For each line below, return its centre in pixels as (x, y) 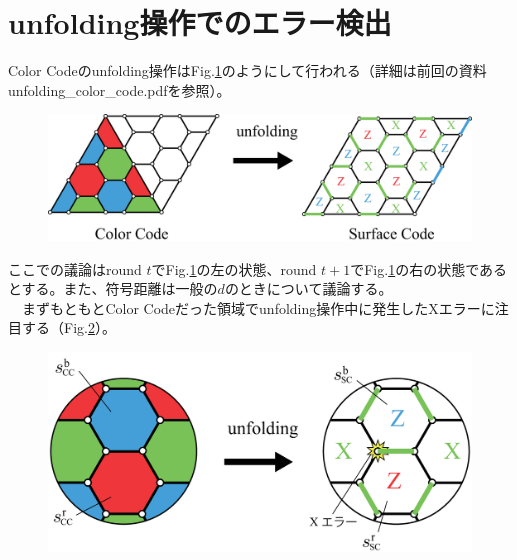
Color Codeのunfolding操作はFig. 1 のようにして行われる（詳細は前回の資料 (247, 70)
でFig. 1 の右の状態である (429, 268)
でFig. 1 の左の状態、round (234, 268)
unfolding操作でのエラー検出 (200, 22)
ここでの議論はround (75, 268)
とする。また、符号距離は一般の (113, 288)
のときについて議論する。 (308, 288)
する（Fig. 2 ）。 (68, 327)
